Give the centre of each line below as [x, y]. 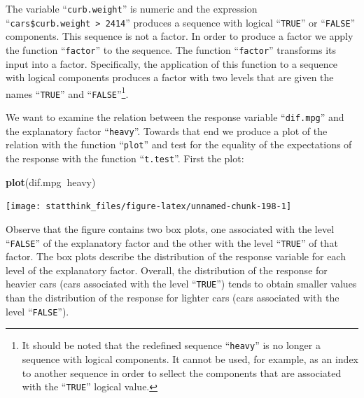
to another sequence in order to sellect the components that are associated [182, 372]
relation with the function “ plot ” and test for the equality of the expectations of [179, 144]
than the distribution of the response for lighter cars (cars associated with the [173, 298]
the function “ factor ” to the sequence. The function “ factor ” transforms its [171, 49]
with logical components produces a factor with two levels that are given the [170, 77]
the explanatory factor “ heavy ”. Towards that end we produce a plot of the [167, 130]
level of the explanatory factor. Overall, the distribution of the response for [167, 270]
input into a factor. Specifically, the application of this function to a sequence [171, 63]
